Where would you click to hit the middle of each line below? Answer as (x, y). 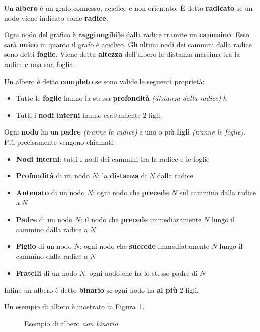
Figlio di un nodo (44, 246)
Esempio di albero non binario (71, 324)
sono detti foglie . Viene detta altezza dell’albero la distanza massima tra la (122, 54)
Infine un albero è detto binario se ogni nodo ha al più (91, 289)
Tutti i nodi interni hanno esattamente (78, 115)
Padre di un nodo (44, 219)
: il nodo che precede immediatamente (141, 219)
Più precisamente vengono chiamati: (60, 141)
